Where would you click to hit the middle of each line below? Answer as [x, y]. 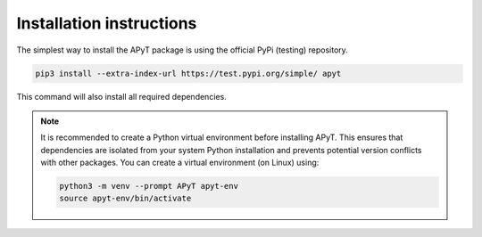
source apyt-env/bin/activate [125, 199]
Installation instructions [107, 23]
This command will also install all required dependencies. [121, 96]
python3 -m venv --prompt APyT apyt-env [149, 186]
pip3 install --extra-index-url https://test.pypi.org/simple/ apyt [188, 73]
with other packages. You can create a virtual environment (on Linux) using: [180, 163]
